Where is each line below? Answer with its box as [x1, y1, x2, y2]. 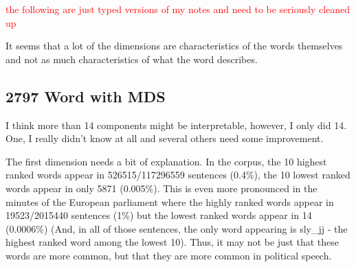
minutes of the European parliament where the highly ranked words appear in [5, 194, 334, 209]
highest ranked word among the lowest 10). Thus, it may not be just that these [5, 235, 339, 249]
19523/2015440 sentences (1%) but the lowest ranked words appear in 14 [5, 208, 312, 222]
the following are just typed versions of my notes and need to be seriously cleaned [5, 2, 351, 16]
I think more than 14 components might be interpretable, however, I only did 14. [5, 117, 347, 132]
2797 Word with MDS [5, 85, 166, 106]
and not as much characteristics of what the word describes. [5, 51, 258, 66]
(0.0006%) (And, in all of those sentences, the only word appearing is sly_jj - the [5, 221, 348, 235]
